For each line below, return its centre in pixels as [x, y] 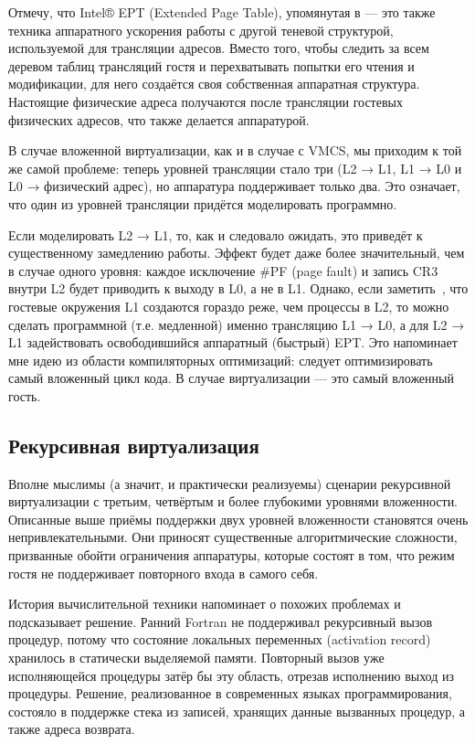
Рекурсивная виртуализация [134, 445]
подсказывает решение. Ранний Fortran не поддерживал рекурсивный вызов [220, 621]
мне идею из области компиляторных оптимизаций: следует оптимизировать [221, 360]
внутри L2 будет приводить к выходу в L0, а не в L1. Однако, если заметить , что [238, 288]
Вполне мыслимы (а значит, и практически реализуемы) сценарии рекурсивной [230, 483]
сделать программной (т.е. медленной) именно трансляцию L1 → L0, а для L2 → [237, 324]
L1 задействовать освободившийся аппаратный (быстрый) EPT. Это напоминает [233, 342]
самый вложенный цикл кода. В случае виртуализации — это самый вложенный [231, 378]
